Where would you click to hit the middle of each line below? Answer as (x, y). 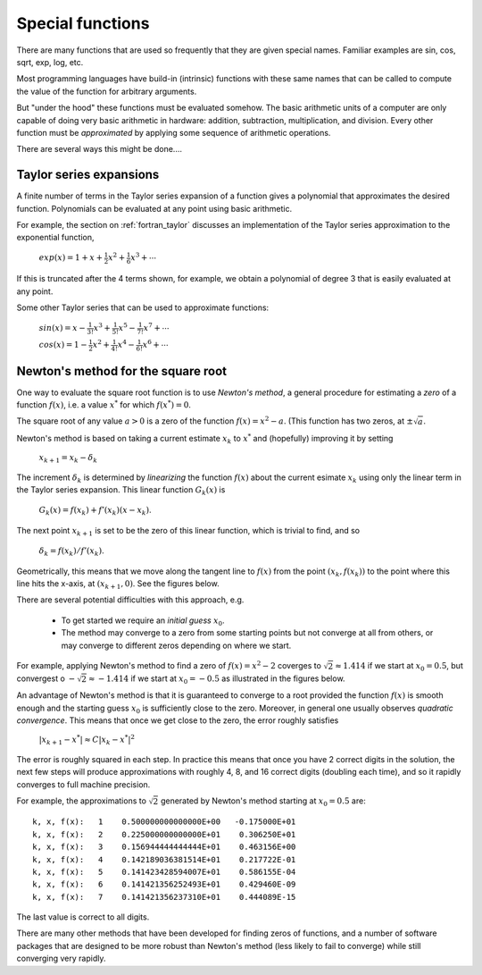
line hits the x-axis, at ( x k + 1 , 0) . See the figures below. (118, 584)
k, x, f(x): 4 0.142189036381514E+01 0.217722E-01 (164, 859)
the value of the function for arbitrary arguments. (107, 91)
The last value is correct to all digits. (83, 917)
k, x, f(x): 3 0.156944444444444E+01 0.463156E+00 (164, 847)
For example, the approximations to (82, 801)
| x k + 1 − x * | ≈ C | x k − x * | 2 (87, 740)
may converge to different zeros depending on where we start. (176, 645)
